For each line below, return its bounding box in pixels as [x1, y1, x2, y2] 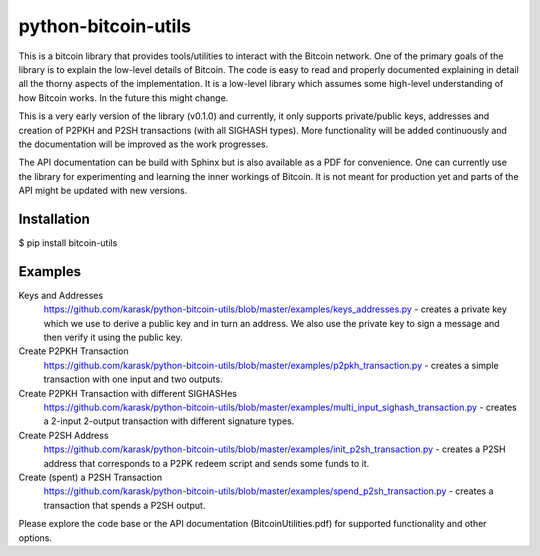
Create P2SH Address [18, 429, 109, 441]
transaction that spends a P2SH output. [43, 499, 206, 511]
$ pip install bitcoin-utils [18, 236, 118, 249]
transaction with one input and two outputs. [43, 373, 224, 385]
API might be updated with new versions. [18, 185, 188, 197]
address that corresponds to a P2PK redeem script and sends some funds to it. [43, 457, 370, 469]
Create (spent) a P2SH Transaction [18, 471, 163, 483]
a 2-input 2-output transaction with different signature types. [43, 415, 295, 427]
